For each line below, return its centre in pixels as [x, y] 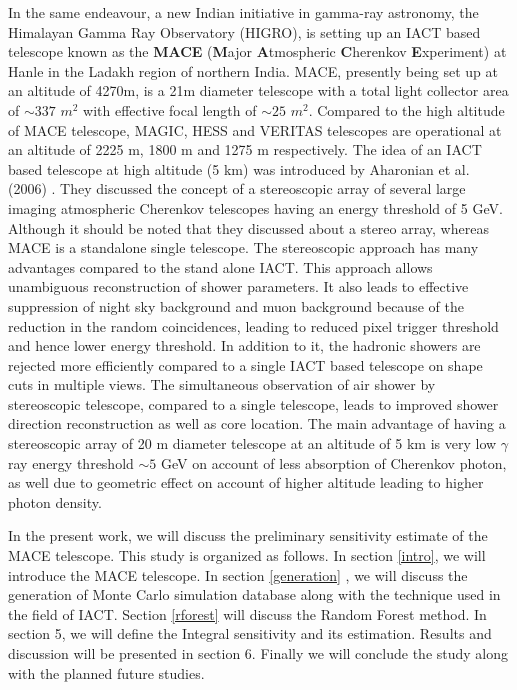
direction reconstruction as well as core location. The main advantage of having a [257, 423]
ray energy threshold [71, 462]
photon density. [55, 501]
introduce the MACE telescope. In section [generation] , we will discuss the [238, 574]
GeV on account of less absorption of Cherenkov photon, [333, 462]
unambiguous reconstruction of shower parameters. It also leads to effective [238, 286]
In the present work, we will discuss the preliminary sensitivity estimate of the [248, 535]
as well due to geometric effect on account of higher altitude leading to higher [246, 482]
